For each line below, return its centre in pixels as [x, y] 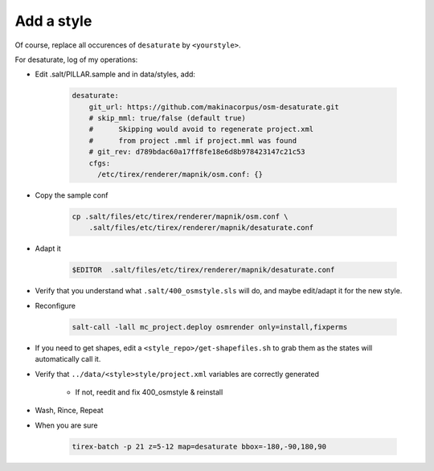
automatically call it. [68, 359]
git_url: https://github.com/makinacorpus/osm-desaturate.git [214, 107]
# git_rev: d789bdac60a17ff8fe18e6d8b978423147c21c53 [197, 152]
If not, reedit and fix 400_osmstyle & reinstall [149, 392]
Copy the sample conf [72, 195]
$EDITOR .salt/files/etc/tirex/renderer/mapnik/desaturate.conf [203, 270]
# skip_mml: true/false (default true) [168, 118]
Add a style [53, 21]
